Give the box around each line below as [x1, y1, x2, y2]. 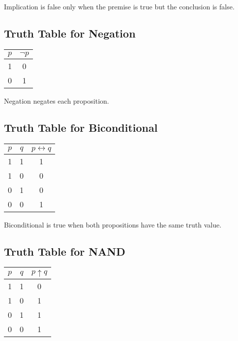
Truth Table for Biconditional [4, 119, 158, 135]
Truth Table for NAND [4, 243, 125, 259]
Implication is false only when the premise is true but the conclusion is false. [4, 1, 235, 11]
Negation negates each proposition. [4, 95, 109, 106]
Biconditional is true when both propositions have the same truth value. [4, 219, 222, 229]
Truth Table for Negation [4, 25, 136, 40]
